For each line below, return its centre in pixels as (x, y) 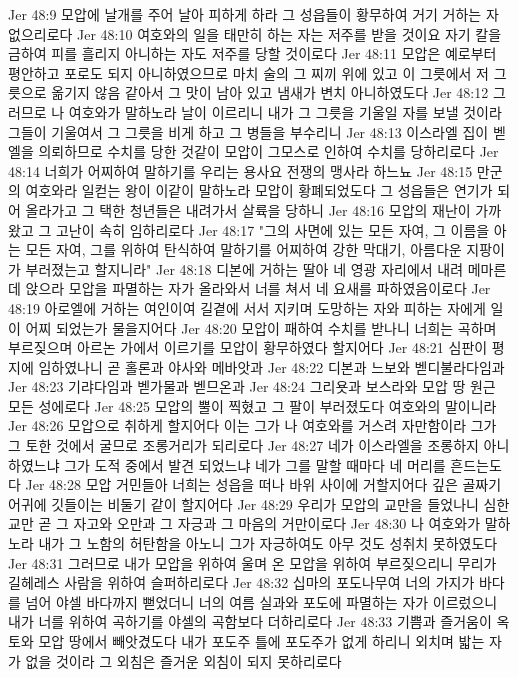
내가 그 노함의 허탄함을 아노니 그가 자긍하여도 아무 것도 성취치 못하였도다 (268, 543)
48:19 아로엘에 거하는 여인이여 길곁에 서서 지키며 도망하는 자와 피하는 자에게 (247, 307)
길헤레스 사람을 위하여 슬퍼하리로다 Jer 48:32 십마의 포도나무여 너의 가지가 (241, 582)
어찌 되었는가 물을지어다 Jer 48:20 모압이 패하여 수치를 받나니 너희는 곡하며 (261, 327)
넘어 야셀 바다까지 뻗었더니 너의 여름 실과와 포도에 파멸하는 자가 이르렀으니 (261, 601)
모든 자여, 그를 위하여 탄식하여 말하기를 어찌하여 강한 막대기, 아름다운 (243, 249)
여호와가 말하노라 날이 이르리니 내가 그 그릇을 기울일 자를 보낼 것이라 (285, 111)
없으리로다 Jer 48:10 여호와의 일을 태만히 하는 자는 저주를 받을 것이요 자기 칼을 (255, 33)
